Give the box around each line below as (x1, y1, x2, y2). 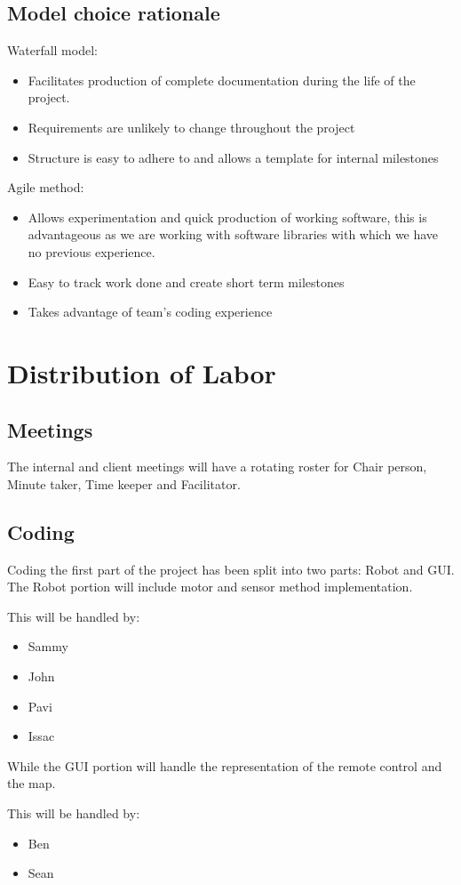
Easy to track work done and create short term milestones (28, 272, 345, 291)
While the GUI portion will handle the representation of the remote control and (7, 756, 442, 775)
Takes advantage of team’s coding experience (28, 302, 273, 321)
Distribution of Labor (7, 354, 276, 390)
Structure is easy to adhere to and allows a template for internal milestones (28, 148, 439, 166)
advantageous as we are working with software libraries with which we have (28, 225, 439, 244)
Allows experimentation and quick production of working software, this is (28, 207, 427, 226)
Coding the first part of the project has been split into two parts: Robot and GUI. (7, 559, 455, 578)
